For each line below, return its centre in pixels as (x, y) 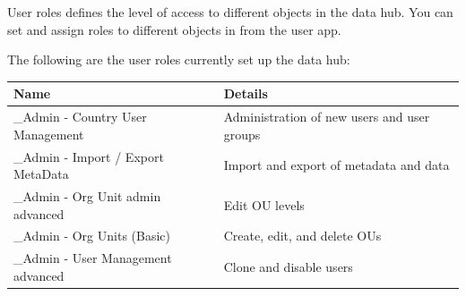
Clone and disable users (288, 267)
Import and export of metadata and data (337, 165)
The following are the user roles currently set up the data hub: (179, 59)
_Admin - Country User (80, 117)
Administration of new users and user (327, 117)
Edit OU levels (264, 204)
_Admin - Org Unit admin (87, 196)
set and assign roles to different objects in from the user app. (174, 29)
